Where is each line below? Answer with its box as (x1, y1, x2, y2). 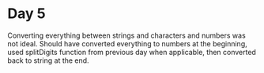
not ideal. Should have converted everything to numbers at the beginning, (7, 38, 247, 48)
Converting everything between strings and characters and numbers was (7, 31, 246, 40)
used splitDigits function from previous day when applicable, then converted (7, 47, 256, 57)
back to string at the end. (7, 56, 89, 65)
